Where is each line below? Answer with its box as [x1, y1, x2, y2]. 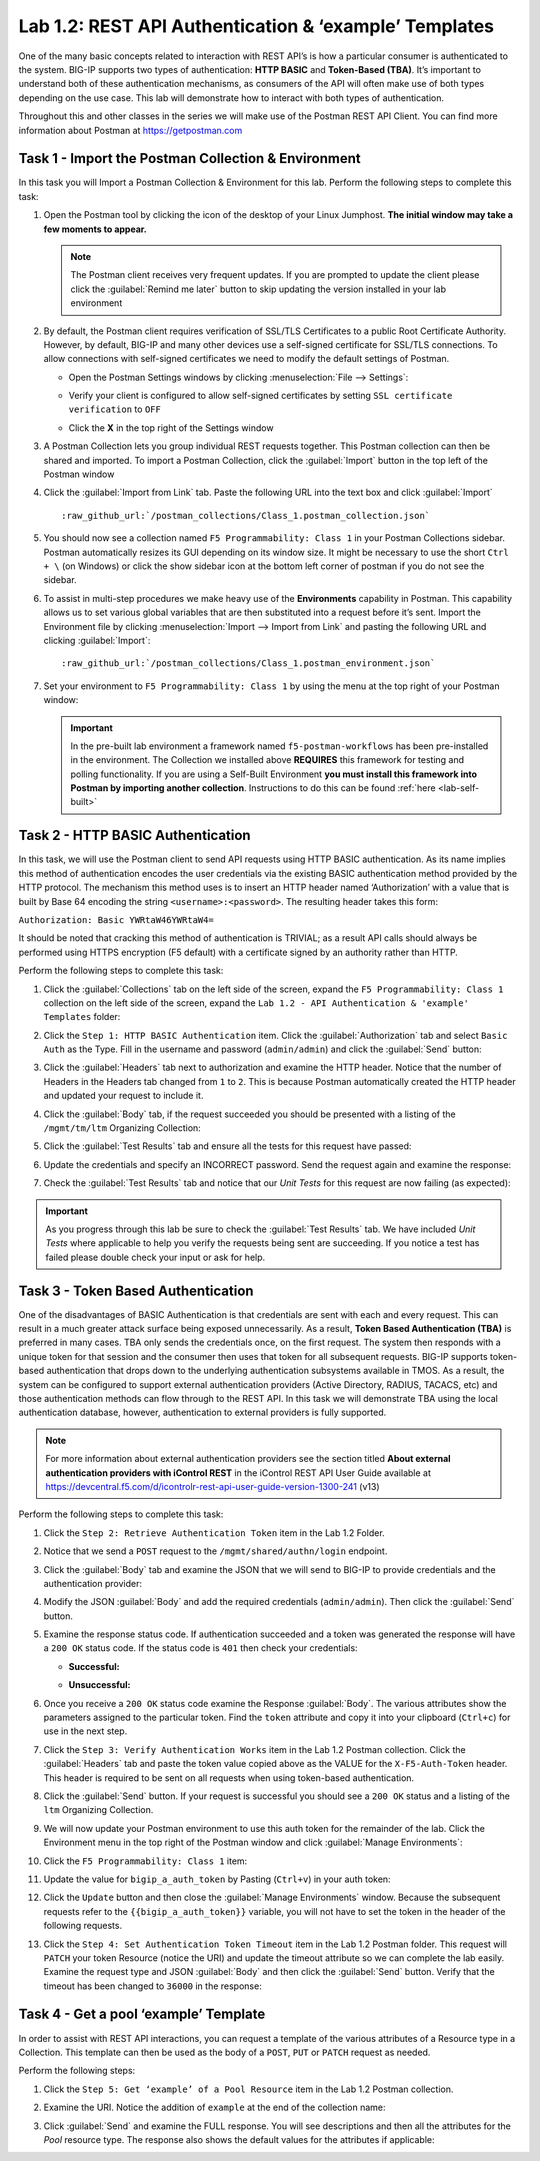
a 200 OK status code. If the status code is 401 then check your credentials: [43, 1642, 359, 1654]
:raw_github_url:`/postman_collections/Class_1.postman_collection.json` [61, 510, 431, 521]
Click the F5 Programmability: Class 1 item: [43, 1855, 248, 1867]
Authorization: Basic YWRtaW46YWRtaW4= [18, 914, 214, 925]
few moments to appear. [43, 223, 147, 235]
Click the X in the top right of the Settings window [68, 421, 274, 434]
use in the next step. [43, 1725, 128, 1737]
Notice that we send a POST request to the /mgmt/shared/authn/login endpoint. [43, 1545, 388, 1557]
